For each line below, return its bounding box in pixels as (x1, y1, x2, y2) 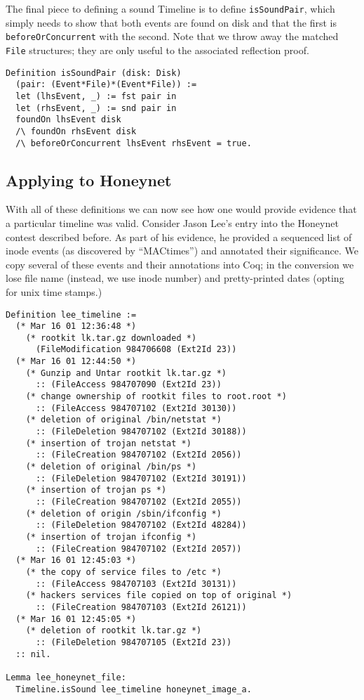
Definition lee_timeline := (6, 309, 137, 320)
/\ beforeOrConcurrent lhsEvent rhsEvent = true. (15, 138, 252, 148)
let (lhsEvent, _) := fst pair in (15, 91, 177, 101)
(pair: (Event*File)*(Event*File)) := (15, 79, 197, 90)
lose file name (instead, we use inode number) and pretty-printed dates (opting (6, 271, 344, 285)
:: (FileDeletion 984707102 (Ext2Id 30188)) (35, 427, 247, 437)
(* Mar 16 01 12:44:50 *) (15, 356, 137, 367)
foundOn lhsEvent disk (15, 115, 121, 125)
